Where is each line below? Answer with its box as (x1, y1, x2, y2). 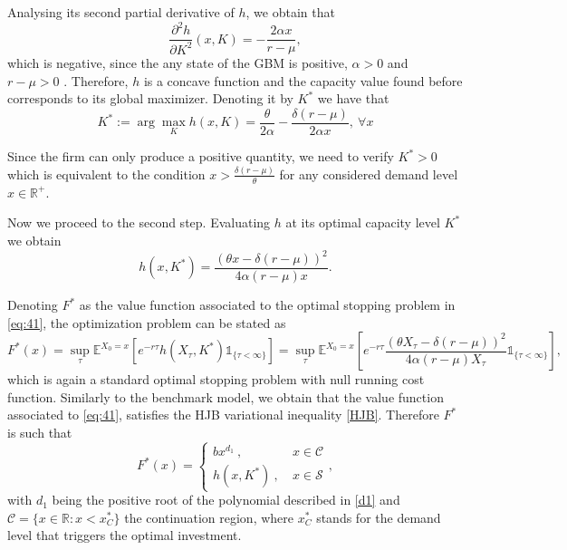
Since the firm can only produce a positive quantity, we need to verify (7, 147, 394, 165)
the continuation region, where (124, 507, 294, 526)
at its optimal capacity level (285, 213, 440, 232)
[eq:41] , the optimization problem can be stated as (7, 313, 286, 332)
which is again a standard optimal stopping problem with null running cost (7, 370, 425, 389)
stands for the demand (316, 507, 441, 526)
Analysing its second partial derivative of (7, 3, 235, 21)
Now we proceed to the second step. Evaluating (7, 213, 271, 232)
